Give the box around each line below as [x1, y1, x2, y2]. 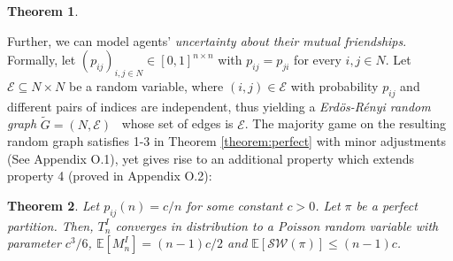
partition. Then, [7, 216, 94, 234]
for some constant [186, 196, 283, 214]
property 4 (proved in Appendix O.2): [7, 166, 212, 185]
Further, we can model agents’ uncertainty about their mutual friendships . [7, 31, 407, 50]
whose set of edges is [121, 114, 234, 133]
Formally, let [7, 50, 76, 69]
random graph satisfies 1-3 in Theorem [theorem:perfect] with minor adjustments [7, 132, 447, 150]
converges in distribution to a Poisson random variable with [115, 216, 439, 234]
